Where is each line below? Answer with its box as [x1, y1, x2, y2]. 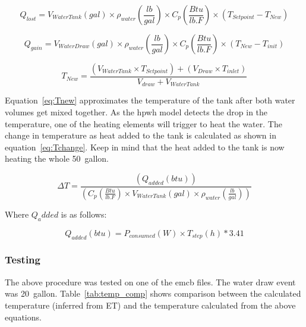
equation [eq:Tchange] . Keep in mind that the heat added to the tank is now [5, 140, 285, 153]
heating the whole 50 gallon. [5, 152, 109, 165]
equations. [5, 310, 42, 323]
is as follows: [61, 207, 107, 220]
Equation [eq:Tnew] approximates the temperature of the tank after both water [5, 94, 295, 106]
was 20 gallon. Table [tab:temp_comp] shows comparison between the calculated [5, 287, 301, 300]
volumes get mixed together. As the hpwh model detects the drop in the [5, 106, 268, 118]
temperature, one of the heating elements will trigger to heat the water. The [5, 117, 282, 130]
